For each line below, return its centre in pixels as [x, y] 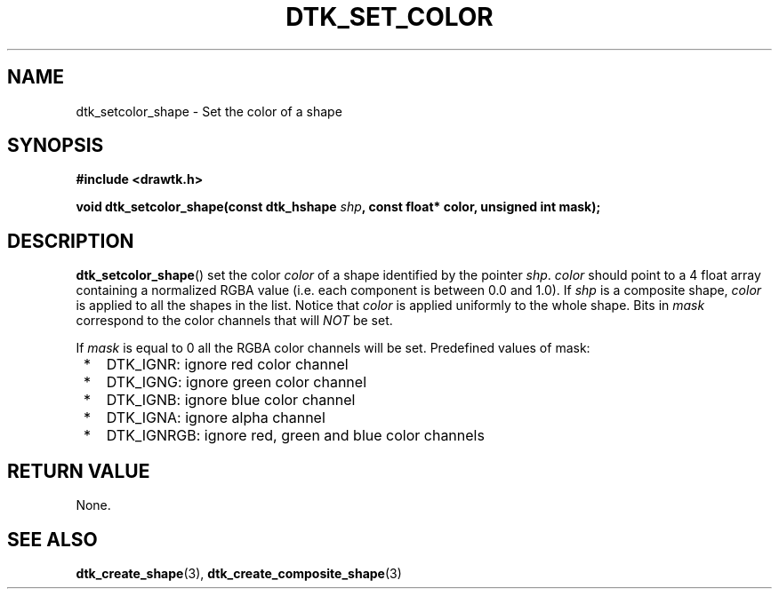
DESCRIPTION [71, 241]
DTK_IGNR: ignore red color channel [227, 365]
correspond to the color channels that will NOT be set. [234, 321]
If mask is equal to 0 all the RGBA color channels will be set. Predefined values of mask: [333, 348]
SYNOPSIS [56, 146]
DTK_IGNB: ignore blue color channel [231, 400]
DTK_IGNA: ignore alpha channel [216, 418]
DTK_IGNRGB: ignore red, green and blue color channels [295, 436]
